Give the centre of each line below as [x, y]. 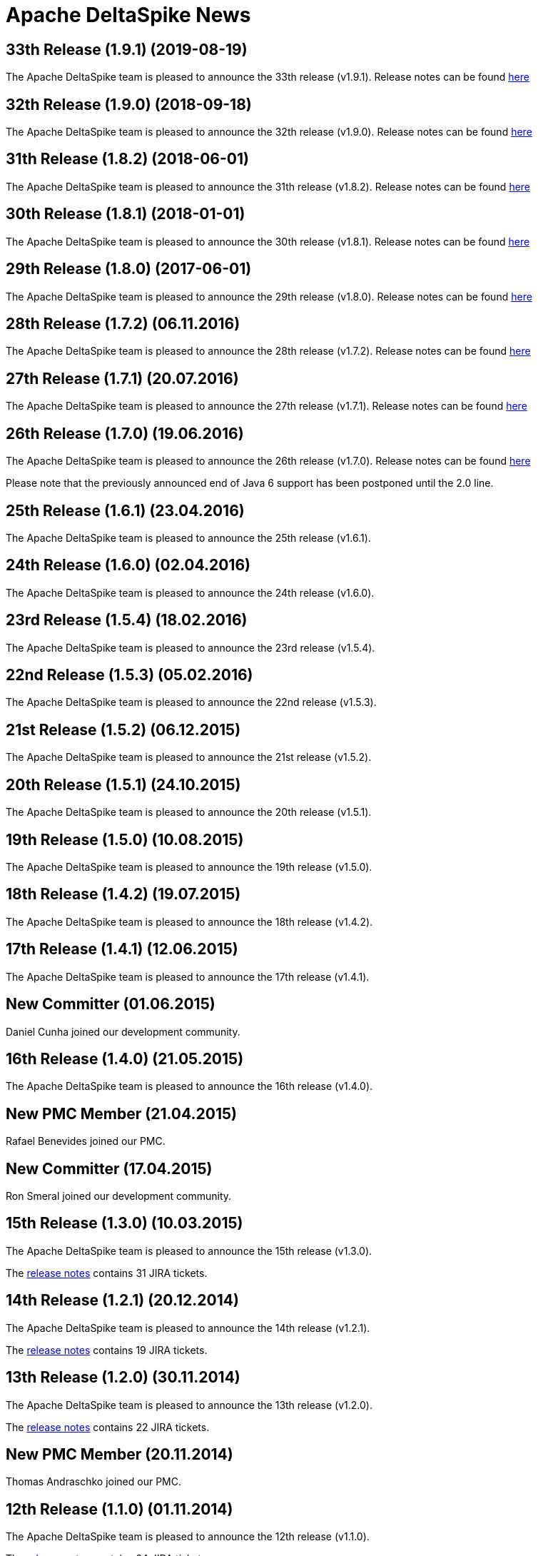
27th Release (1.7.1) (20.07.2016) [122, 378]
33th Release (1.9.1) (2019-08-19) [127, 49]
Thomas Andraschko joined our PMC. [94, 1482]
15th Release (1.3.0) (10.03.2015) [125, 1223]
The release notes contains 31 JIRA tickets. [107, 1273]
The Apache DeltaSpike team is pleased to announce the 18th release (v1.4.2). [189, 921]
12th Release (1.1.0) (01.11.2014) [120, 1509]
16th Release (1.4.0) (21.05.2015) [125, 1059]
